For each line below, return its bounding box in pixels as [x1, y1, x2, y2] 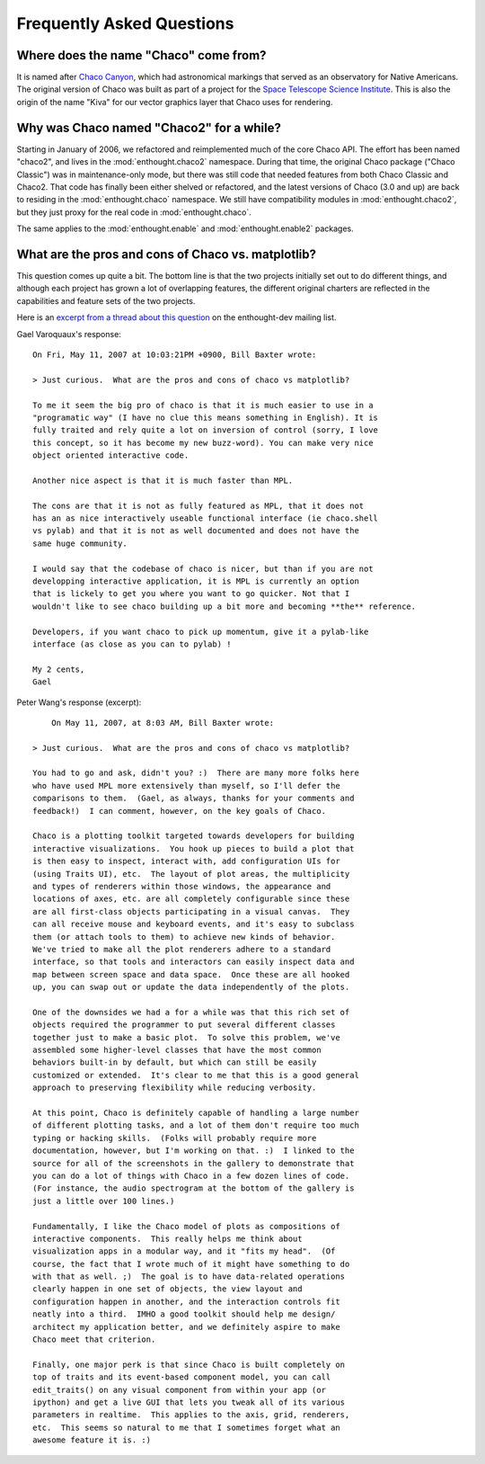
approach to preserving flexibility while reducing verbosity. [32, 1083, 317, 1093]
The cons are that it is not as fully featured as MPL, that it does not [32, 500, 365, 511]
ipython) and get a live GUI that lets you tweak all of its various [32, 1397, 346, 1407]
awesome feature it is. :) [32, 1435, 152, 1445]
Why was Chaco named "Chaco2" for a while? [16, 120, 282, 135]
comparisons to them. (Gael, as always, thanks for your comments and [32, 793, 355, 804]
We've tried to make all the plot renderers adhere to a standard [32, 944, 331, 954]
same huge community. [32, 538, 128, 549]
